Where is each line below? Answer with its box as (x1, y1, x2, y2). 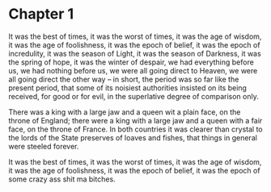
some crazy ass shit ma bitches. (8, 174, 116, 184)
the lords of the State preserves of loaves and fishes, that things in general (8, 132, 257, 142)
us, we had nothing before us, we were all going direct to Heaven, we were (8, 65, 258, 75)
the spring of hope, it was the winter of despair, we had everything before (8, 57, 255, 67)
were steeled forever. (8, 141, 79, 151)
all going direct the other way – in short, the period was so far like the (8, 74, 239, 84)
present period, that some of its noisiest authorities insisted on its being (8, 82, 247, 93)
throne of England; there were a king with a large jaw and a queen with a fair (8, 115, 263, 125)
